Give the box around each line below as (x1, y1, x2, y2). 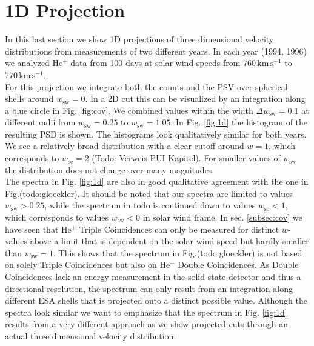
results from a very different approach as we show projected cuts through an (5, 318, 288, 330)
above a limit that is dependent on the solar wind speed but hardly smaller (30, 235, 309, 247)
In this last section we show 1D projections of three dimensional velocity (5, 33, 274, 45)
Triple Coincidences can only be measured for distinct (79, 222, 279, 235)
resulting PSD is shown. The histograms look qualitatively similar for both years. (5, 127, 307, 140)
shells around (5, 92, 54, 105)
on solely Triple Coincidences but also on (5, 258, 157, 271)
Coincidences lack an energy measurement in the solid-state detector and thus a (5, 270, 301, 282)
